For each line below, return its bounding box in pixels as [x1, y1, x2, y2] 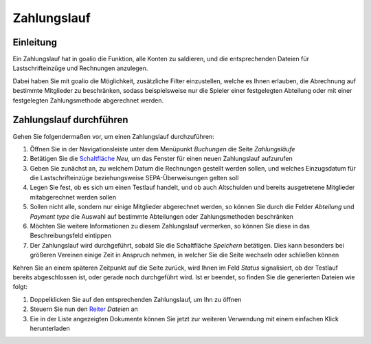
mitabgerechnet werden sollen [30, 193, 117, 201]
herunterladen [30, 324, 70, 332]
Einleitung [12, 36, 58, 48]
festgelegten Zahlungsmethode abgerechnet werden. [12, 96, 164, 105]
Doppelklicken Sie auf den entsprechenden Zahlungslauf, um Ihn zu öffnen [30, 295, 242, 303]
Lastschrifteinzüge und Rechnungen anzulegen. [12, 64, 148, 72]
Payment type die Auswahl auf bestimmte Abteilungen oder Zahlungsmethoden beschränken [30, 212, 293, 220]
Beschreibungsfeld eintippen [30, 231, 111, 240]
